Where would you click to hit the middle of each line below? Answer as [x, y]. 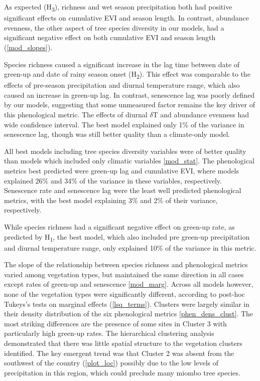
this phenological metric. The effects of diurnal [76, 114]
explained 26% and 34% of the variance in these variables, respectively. [113, 180]
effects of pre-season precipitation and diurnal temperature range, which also [122, 85]
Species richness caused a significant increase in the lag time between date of [122, 64]
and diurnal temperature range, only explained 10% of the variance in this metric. [130, 247]
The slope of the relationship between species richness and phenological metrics [126, 264]
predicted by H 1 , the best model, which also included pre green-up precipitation [127, 237]
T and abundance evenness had [201, 114]
